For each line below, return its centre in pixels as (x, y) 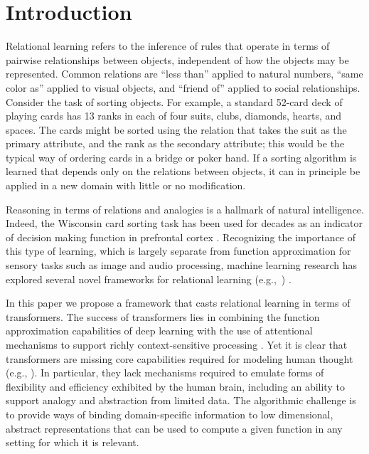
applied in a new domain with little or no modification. (126, 185)
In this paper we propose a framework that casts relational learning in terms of (178, 303)
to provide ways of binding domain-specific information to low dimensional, (170, 414)
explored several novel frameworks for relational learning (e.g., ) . (149, 279)
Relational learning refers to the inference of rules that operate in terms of (168, 46)
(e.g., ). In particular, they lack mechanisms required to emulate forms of (165, 373)
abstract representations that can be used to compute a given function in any (174, 428)
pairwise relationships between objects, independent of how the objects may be (177, 59)
